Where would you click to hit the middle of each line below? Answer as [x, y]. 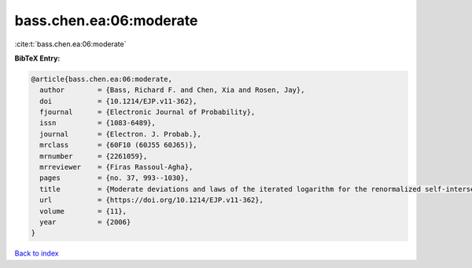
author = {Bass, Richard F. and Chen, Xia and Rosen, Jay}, [172, 90]
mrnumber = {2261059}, [94, 156]
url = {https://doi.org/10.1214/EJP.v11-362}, [151, 200]
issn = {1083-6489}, [98, 123]
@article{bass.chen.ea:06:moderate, [102, 79]
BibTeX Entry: [37, 58]
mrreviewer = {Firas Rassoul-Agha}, [116, 167]
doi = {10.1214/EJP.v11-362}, [118, 101]
